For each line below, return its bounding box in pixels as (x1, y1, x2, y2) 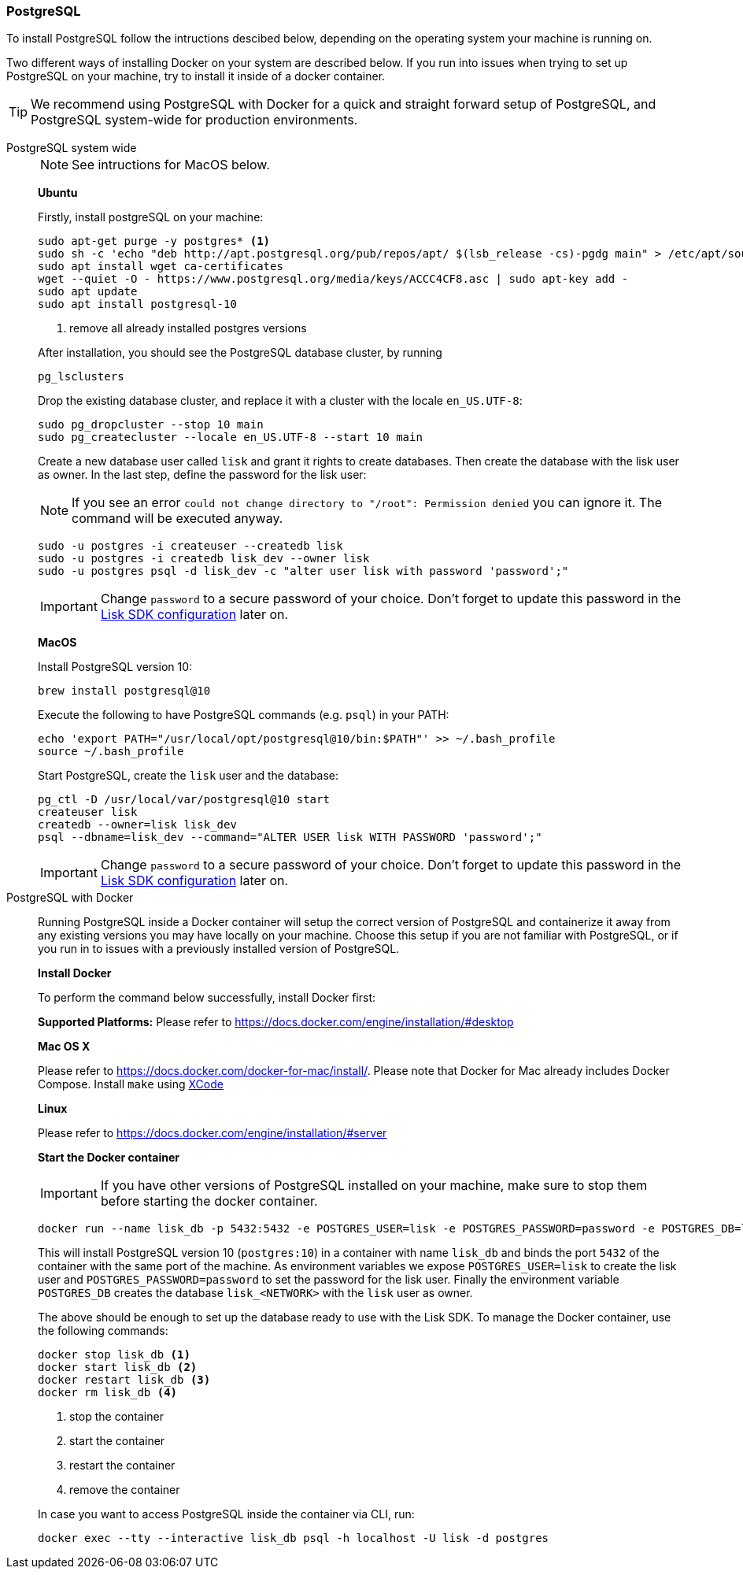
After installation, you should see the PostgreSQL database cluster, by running (38, 346, 442, 360)
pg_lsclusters (38, 370, 124, 384)
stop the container (69, 1410, 164, 1424)
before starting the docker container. (100, 1193, 318, 1210)
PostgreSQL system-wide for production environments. (31, 112, 358, 128)
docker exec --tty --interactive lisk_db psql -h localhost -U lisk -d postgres (38, 1532, 549, 1545)
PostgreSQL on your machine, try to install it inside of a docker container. (6, 69, 386, 83)
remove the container (69, 1483, 180, 1497)
